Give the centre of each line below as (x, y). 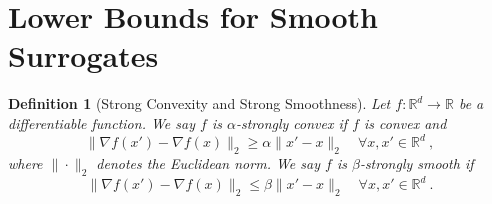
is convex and (405, 122)
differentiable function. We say (101, 122)
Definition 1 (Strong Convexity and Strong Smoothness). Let (199, 103)
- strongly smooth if (416, 162)
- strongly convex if (291, 122)
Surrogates (83, 55)
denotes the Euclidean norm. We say (208, 162)
